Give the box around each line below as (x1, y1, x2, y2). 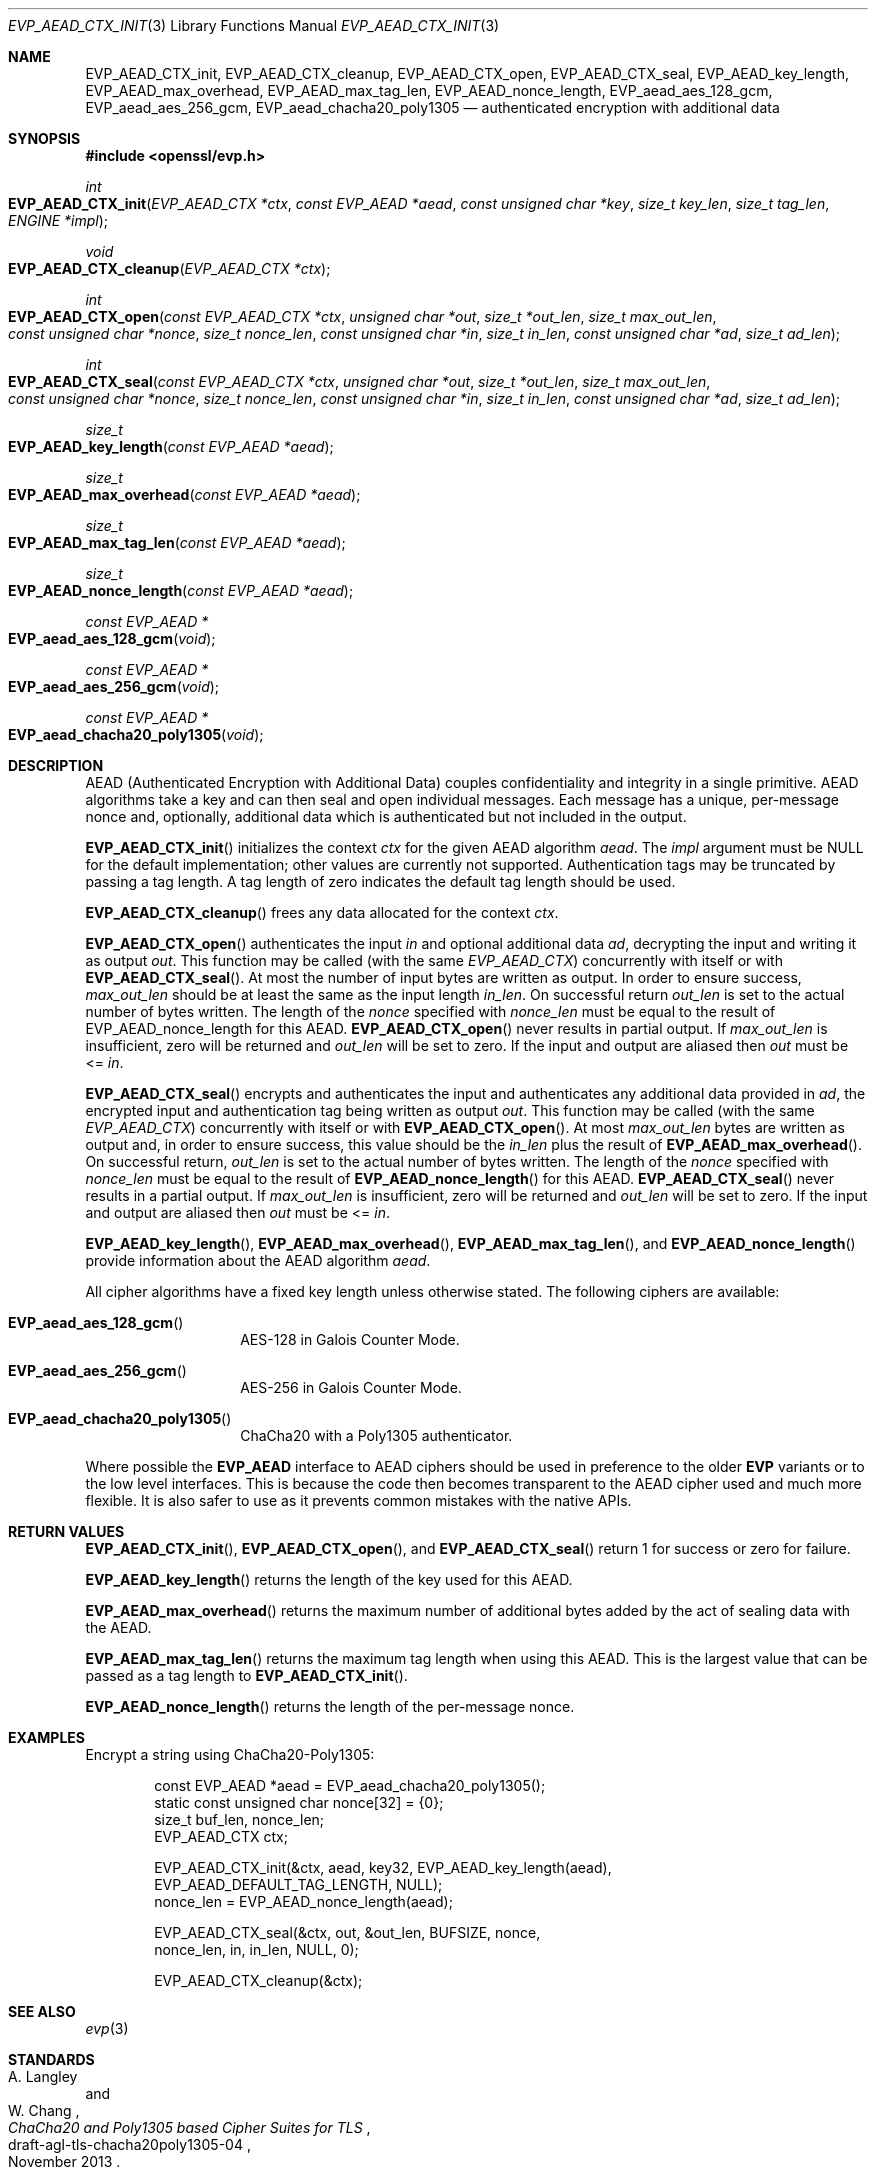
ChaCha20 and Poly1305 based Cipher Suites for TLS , (8, 2119, 371, 2136)
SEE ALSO (8, 2003, 76, 2020)
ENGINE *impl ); (8, 212, 109, 229)
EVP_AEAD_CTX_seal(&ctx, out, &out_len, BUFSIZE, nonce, (154, 1924, 541, 1941)
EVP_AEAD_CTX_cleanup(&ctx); (154, 1972, 363, 1989)
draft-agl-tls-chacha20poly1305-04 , (8, 2136, 251, 2153)
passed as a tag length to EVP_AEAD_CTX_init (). (85, 1667, 408, 1684)
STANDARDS (8, 2051, 95, 2068)
